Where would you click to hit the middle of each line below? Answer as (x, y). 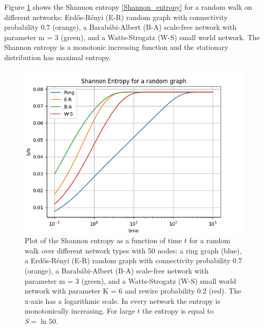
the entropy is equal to (178, 311)
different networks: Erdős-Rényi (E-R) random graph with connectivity (116, 17)
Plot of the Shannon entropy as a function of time (103, 240)
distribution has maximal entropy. (58, 57)
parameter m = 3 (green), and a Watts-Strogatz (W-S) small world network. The (132, 37)
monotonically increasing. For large (80, 311)
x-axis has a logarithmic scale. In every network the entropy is (122, 300)
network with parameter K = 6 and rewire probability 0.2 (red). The (133, 291)
